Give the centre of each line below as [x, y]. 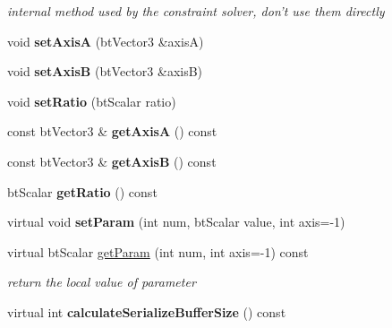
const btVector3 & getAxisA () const [112, 131]
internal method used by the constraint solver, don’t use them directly [196, 11]
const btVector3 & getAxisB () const [112, 161]
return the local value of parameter [102, 282]
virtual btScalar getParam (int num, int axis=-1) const [158, 251]
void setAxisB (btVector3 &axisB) [105, 71]
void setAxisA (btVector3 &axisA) [106, 41]
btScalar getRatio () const [82, 191]
